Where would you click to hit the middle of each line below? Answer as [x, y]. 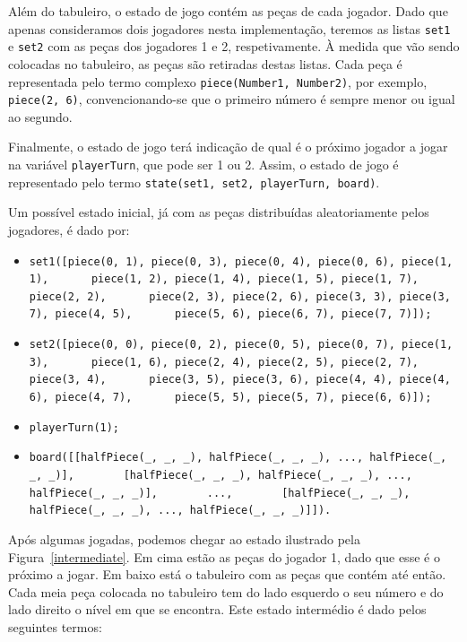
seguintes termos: [55, 627]
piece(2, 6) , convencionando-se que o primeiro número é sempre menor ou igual [232, 99]
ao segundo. [40, 116]
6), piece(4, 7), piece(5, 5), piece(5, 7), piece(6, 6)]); [230, 398]
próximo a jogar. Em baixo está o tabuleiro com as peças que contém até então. [227, 574]
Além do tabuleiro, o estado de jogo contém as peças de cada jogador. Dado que [228, 11]
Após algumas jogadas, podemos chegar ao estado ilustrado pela [184, 539]
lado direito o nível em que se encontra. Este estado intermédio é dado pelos [217, 609]
